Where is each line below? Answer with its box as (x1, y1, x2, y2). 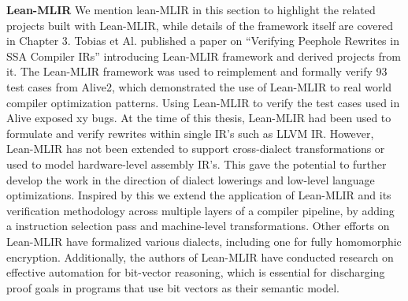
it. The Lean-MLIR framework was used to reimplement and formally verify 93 (6, 63, 388, 80)
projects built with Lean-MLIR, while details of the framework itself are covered (6, 17, 393, 33)
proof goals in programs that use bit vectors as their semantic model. (6, 279, 339, 295)
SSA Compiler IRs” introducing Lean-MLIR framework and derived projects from (6, 47, 401, 64)
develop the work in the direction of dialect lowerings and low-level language (6, 171, 375, 188)
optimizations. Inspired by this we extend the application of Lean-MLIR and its (6, 187, 391, 203)
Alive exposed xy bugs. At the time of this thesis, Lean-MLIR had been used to (6, 110, 391, 126)
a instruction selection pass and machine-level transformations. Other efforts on (6, 217, 390, 234)
